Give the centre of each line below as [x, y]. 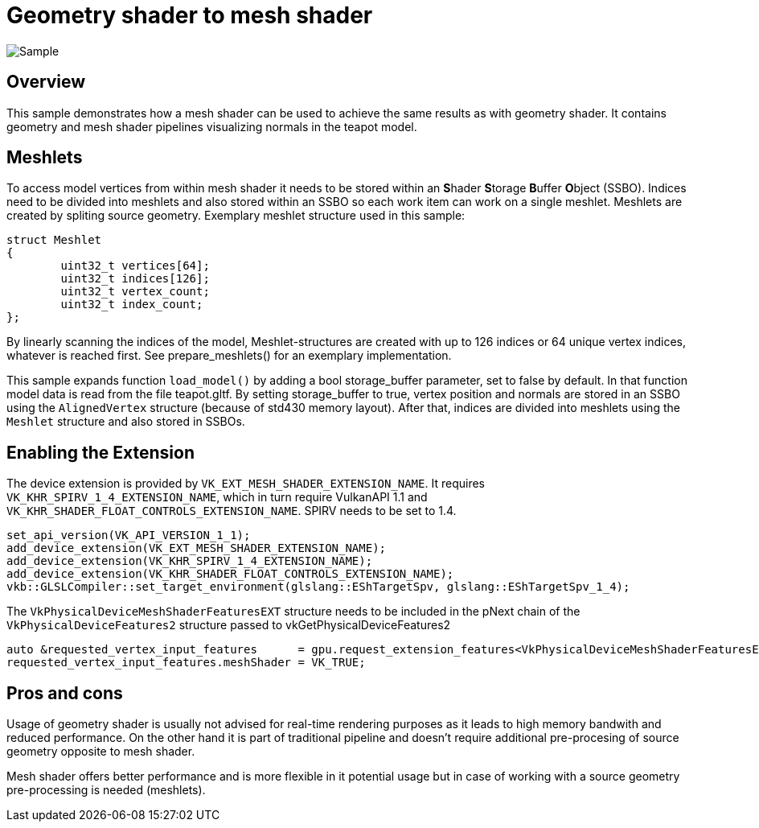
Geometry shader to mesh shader [190, 15]
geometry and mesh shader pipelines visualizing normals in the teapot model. [212, 126]
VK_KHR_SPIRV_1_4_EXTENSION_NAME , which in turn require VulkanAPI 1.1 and [217, 497]
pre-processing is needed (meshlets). [106, 790]
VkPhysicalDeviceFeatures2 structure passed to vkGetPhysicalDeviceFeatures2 [229, 625]
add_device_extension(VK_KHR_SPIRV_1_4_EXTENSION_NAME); [190, 561]
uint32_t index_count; [132, 305]
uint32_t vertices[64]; [135, 266]
